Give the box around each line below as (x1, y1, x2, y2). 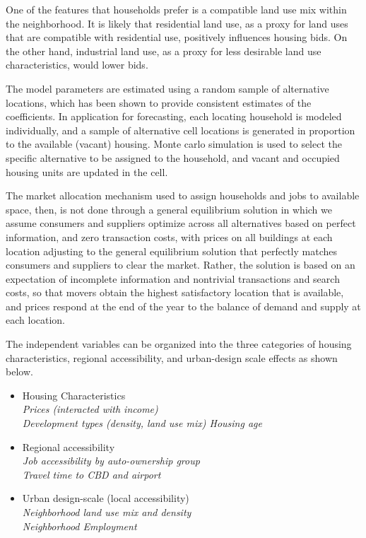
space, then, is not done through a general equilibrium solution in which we (6, 201, 332, 216)
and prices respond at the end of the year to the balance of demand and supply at (6, 298, 361, 313)
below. (6, 364, 33, 379)
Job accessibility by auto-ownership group (22, 453, 200, 468)
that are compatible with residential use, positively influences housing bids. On (6, 30, 348, 45)
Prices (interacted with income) (22, 402, 158, 416)
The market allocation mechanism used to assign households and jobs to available (6, 188, 360, 203)
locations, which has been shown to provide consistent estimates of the (6, 95, 312, 110)
